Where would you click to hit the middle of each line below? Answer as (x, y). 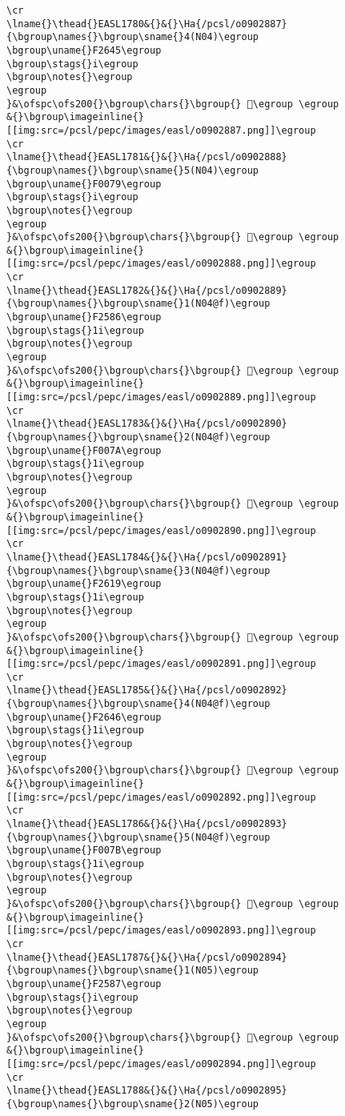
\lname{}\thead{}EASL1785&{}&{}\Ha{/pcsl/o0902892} (147, 690)
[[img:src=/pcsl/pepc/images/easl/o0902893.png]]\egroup (161, 931)
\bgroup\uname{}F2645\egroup (84, 50)
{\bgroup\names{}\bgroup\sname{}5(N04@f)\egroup (138, 837)
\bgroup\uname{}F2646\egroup (84, 717)
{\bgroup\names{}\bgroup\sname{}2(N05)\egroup (132, 1104)
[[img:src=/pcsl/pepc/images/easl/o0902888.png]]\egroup (161, 264)
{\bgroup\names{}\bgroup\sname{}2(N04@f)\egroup (138, 437)
